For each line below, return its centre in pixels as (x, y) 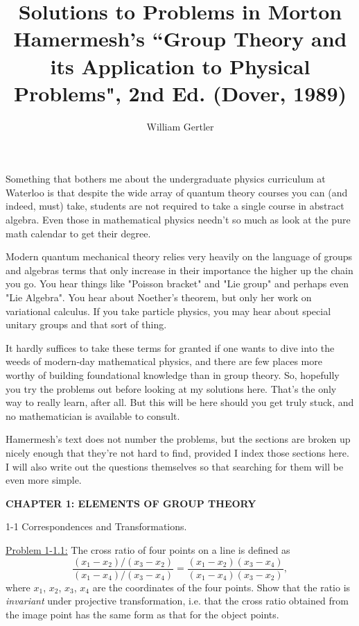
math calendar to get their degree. (78, 233)
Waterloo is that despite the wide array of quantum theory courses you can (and (177, 192)
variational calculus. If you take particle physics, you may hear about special (168, 311)
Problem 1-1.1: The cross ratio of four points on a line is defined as (148, 549)
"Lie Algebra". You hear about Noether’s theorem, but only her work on (159, 297)
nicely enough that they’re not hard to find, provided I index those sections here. (177, 452)
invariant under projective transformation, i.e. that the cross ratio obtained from (177, 601)
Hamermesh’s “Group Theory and (180, 39)
